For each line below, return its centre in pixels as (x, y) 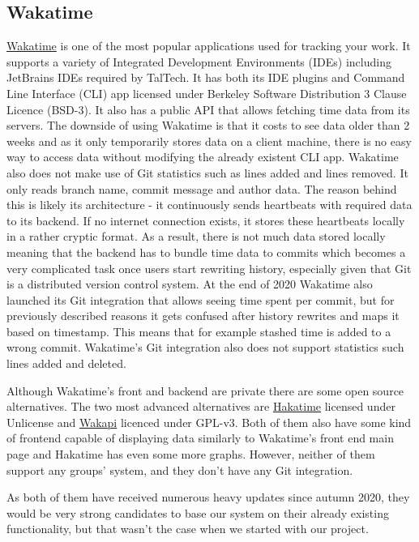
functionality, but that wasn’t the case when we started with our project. (188, 529)
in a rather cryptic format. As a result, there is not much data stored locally (196, 236)
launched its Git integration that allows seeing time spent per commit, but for (201, 299)
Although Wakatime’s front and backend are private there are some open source (205, 390)
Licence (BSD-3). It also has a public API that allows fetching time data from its (208, 109)
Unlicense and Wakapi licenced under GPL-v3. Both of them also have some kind (209, 422)
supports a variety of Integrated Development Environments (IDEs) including (199, 61)
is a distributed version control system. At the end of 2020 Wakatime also (190, 284)
